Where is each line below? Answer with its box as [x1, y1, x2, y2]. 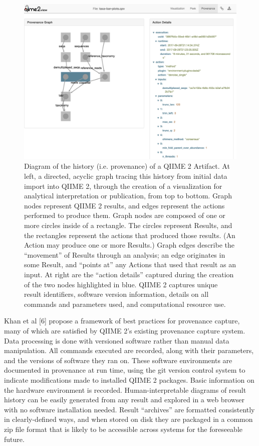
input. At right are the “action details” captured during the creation [24, 269, 234, 280]
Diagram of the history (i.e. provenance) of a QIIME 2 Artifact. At [24, 161, 230, 171]
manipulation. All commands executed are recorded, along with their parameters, [4, 345, 254, 356]
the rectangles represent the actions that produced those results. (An [24, 230, 235, 240]
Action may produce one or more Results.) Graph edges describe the [24, 240, 234, 250]
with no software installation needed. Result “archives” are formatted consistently [4, 404, 255, 414]
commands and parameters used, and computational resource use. [24, 298, 226, 309]
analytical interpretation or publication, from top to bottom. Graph [24, 190, 232, 201]
